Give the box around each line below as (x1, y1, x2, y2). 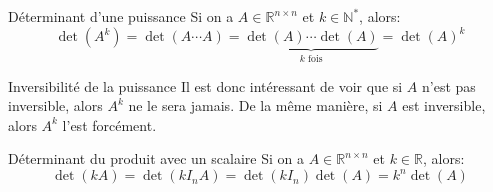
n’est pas (422, 75, 476, 96)
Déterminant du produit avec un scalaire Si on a (8, 148, 304, 169)
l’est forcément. (62, 114, 157, 135)
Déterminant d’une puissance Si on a (8, 6, 234, 26)
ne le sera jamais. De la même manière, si (128, 95, 383, 116)
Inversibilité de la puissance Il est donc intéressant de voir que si (8, 75, 403, 96)
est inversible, (402, 95, 486, 116)
